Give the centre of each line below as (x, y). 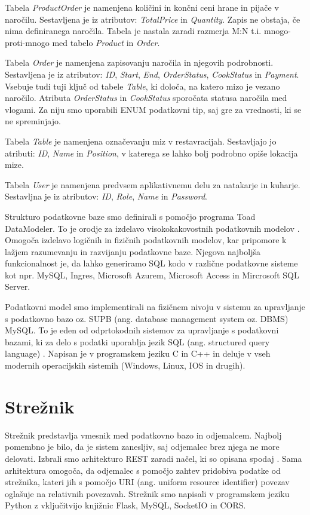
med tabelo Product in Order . (106, 42)
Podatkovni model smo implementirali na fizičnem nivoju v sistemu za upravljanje (155, 307)
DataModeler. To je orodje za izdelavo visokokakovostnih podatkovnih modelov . (152, 228)
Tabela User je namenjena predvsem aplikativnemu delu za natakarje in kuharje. (153, 184)
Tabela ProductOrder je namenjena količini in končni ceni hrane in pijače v (142, 7)
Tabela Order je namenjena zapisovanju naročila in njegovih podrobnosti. (139, 62)
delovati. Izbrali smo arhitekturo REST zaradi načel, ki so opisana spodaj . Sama (154, 458)
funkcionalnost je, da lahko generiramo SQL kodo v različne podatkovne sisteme (151, 263)
